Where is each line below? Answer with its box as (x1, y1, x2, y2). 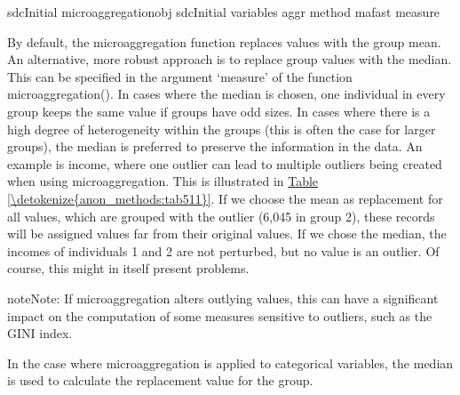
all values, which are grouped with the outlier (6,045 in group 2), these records (7, 206, 435, 225)
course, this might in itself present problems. (7, 259, 250, 278)
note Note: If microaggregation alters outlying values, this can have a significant (7, 288, 439, 307)
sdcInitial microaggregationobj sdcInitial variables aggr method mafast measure (7, 3, 440, 20)
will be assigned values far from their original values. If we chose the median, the (7, 224, 447, 243)
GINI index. (7, 324, 73, 343)
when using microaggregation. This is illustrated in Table (7, 172, 319, 190)
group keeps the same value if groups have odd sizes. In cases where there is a (7, 101, 431, 120)
